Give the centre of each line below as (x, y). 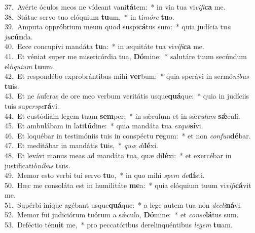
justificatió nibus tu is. (38, 165)
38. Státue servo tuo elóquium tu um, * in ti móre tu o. (89, 16)
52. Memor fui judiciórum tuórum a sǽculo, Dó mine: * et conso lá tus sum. (122, 215)
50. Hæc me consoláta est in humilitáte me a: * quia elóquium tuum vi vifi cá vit (128, 185)
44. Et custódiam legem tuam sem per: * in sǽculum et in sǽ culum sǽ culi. (122, 115)
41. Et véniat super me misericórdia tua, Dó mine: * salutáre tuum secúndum (126, 56)
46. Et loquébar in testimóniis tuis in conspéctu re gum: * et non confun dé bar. (128, 135)
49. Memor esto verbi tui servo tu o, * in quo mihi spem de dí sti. (105, 175)
